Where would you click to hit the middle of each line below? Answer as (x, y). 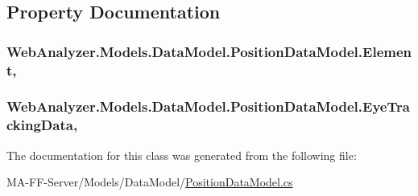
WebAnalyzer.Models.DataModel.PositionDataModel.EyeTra (208, 106)
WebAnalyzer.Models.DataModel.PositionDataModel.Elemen (209, 51)
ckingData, (42, 125)
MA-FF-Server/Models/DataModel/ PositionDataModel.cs (150, 182)
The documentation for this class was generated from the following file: (182, 155)
